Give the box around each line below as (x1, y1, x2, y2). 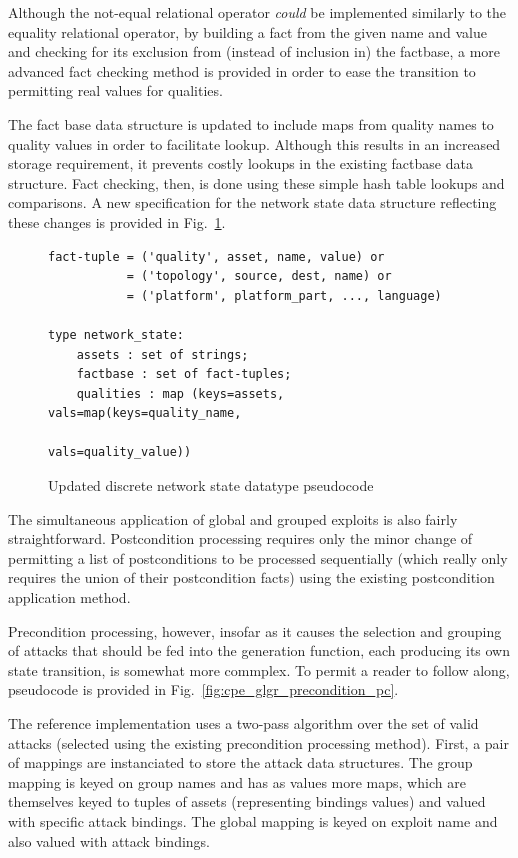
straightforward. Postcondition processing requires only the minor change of (8, 528, 473, 549)
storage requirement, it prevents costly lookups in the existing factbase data (8, 153, 473, 174)
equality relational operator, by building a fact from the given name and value (8, 21, 487, 42)
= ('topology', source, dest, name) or (126, 269, 392, 284)
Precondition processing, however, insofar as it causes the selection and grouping (8, 620, 502, 641)
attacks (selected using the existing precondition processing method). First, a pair (8, 732, 510, 753)
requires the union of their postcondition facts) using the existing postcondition (8, 567, 495, 588)
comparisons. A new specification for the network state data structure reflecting (8, 192, 497, 213)
